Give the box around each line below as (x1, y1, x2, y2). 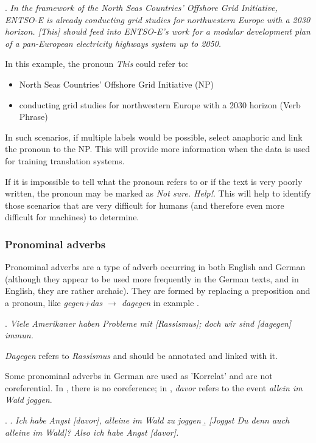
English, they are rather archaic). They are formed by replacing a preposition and (5, 284, 311, 297)
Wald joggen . (5, 393, 52, 406)
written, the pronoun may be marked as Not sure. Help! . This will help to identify (5, 187, 311, 200)
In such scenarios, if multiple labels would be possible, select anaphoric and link (5, 130, 303, 143)
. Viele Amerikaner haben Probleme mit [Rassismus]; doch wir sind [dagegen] (5, 316, 292, 329)
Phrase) (19, 110, 48, 123)
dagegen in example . (121, 296, 199, 309)
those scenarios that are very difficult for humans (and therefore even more (5, 198, 284, 211)
